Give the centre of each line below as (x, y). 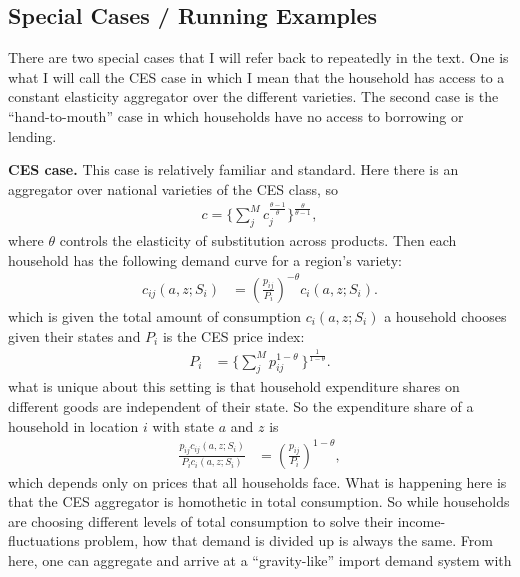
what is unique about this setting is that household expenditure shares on (234, 386)
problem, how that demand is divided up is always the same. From (288, 540)
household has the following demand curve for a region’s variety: (205, 259)
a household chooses (445, 315)
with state (183, 425)
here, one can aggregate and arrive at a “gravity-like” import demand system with (260, 560)
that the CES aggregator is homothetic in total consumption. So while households (259, 501)
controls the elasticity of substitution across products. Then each (258, 240)
